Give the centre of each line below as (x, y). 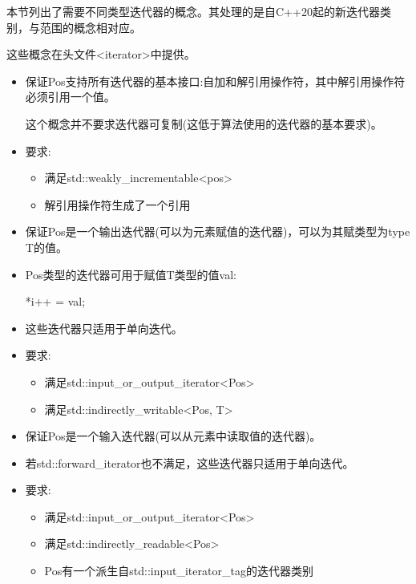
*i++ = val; (55, 301)
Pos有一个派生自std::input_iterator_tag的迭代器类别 (179, 571)
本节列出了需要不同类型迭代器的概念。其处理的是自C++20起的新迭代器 (193, 11)
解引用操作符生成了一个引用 (117, 204)
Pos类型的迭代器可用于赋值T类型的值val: (131, 274)
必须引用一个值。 (70, 97)
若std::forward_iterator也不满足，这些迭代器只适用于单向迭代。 (190, 462)
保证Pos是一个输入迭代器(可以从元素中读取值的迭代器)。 (173, 436)
